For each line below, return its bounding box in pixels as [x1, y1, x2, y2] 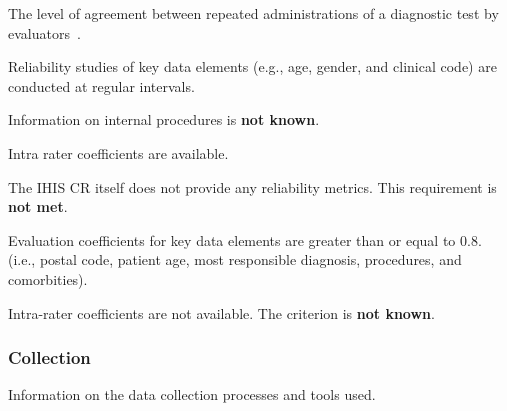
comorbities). [8, 268, 88, 289]
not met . [8, 196, 68, 217]
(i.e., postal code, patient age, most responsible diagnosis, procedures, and [8, 249, 462, 270]
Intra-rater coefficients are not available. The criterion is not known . [8, 302, 435, 323]
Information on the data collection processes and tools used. [8, 384, 376, 405]
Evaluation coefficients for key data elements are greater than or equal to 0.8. [8, 229, 482, 250]
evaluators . [8, 22, 81, 43]
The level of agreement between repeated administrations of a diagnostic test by [8, 3, 499, 23]
